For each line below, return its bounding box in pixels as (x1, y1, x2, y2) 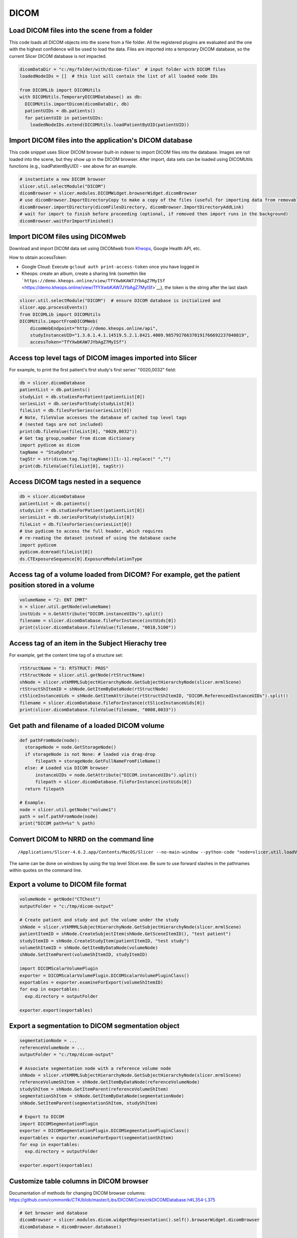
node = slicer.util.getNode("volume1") (19, 807, 116, 812)
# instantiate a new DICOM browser (19, 176, 106, 182)
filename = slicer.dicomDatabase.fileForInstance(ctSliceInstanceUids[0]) (19, 700, 205, 706)
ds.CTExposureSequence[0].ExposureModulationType (19, 556, 143, 562)
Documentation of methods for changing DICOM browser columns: (9, 1190, 146, 1196)
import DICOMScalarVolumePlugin (19, 966, 99, 972)
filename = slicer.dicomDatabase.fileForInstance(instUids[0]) (19, 618, 177, 623)
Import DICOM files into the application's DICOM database (9, 136, 193, 145)
